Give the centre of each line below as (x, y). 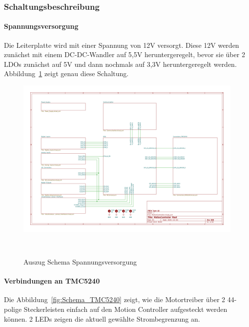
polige (13, 309)
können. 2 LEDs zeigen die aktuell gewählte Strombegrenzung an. (102, 318)
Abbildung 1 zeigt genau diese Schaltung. (66, 73)
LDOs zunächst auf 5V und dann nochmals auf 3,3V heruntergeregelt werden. (120, 64)
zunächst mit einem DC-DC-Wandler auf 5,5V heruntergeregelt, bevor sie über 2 (124, 54)
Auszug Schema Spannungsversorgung (80, 261)
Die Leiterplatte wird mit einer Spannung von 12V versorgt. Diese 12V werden (122, 45)
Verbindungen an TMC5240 (52, 281)
